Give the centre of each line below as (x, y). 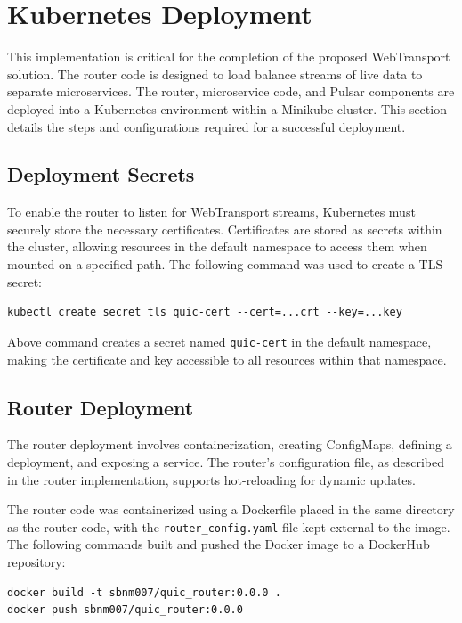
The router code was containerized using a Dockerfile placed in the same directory (231, 509)
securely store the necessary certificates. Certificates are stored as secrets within (225, 229)
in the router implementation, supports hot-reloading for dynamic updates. (211, 479)
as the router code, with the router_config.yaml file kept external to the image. (229, 526)
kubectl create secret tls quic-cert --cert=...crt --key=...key (205, 312)
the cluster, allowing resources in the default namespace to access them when (217, 246)
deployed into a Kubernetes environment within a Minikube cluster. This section (227, 108)
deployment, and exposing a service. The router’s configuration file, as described (226, 461)
